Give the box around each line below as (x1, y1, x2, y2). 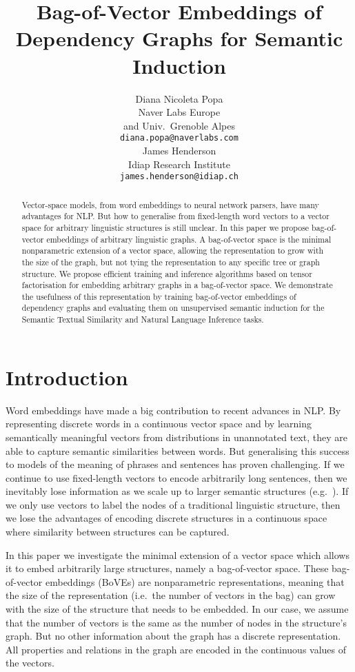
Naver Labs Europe (138, 105, 221, 119)
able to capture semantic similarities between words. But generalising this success (6, 443, 349, 458)
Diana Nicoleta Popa (135, 91, 223, 105)
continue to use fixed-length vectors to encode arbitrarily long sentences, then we (6, 470, 347, 485)
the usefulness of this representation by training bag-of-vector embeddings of (21, 290, 296, 302)
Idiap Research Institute (128, 156, 230, 171)
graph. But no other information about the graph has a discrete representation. (6, 629, 341, 643)
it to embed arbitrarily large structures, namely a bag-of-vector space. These (6, 561, 329, 576)
